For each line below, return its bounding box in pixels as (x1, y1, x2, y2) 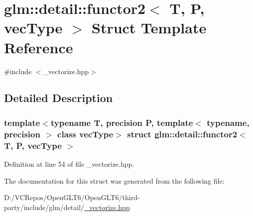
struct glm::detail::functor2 (127, 127, 238, 140)
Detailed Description (4, 90, 113, 106)
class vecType (57, 127, 114, 140)
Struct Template (91, 17, 207, 38)
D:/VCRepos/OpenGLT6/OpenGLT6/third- (4, 192, 140, 203)
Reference (4, 37, 73, 57)
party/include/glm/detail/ (4, 202, 85, 212)
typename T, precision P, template (50, 116, 193, 128)
